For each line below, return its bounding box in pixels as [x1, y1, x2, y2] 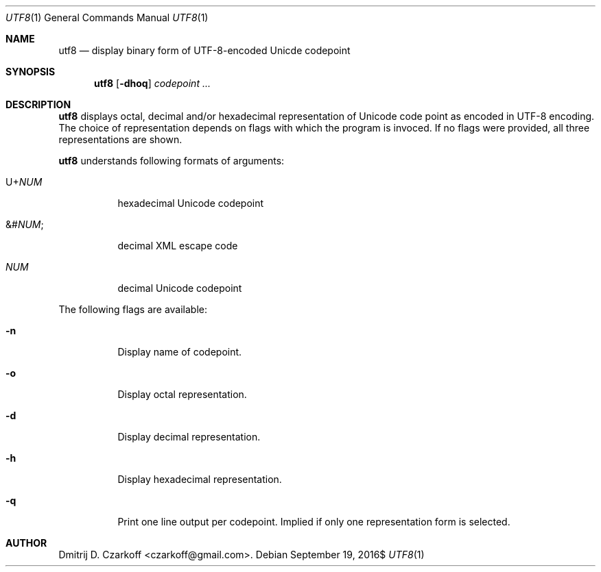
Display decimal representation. [117, 431, 261, 443]
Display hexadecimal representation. [117, 473, 282, 485]
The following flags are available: [58, 303, 208, 315]
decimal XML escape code [117, 240, 238, 251]
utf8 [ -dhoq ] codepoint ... [94, 77, 211, 89]
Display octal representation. [117, 388, 247, 400]
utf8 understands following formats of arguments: [58, 155, 285, 166]
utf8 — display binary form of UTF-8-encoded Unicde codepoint [58, 45, 351, 56]
